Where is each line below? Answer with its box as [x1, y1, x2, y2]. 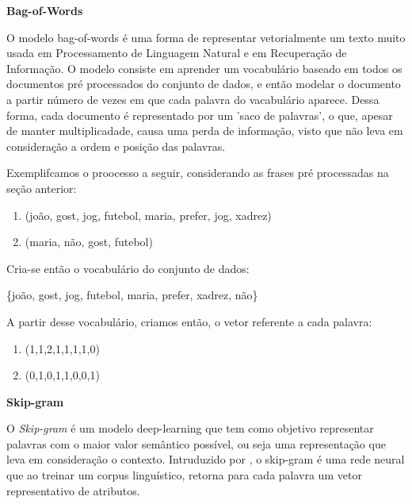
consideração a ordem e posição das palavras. [6, 137, 226, 154]
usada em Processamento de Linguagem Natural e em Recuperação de [6, 44, 347, 61]
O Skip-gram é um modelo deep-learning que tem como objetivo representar [6, 420, 374, 437]
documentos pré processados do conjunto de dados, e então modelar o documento [6, 75, 401, 92]
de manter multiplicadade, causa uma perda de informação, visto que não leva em [6, 122, 403, 139]
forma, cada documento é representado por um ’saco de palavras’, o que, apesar [6, 106, 393, 123]
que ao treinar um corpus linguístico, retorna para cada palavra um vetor [6, 467, 362, 483]
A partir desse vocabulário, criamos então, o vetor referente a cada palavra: [6, 313, 372, 329]
